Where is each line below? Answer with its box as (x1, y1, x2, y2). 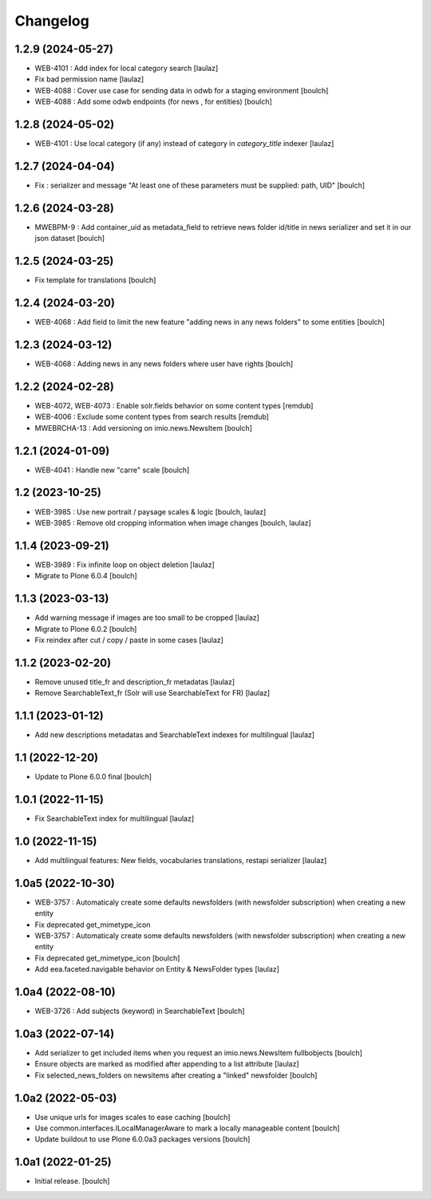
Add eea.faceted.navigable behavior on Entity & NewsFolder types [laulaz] (34, 964, 279, 974)
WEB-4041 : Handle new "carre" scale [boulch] (34, 465, 190, 475)
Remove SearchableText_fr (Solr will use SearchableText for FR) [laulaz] (34, 688, 271, 698)
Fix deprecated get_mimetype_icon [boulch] (34, 953, 180, 963)
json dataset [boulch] (34, 234, 105, 243)
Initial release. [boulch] (34, 1177, 110, 1186)
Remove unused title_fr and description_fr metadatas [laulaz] (34, 676, 235, 686)
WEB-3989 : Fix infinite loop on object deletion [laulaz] (34, 559, 215, 570)
